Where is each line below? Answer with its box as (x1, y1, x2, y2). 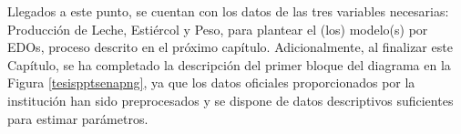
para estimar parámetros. (7, 108, 149, 128)
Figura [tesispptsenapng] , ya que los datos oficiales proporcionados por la (7, 73, 415, 92)
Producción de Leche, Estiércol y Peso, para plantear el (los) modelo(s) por (7, 19, 428, 38)
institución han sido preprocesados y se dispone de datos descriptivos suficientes (7, 90, 454, 109)
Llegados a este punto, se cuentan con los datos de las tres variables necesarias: (7, 2, 449, 20)
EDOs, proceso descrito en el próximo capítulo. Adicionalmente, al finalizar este (7, 37, 453, 57)
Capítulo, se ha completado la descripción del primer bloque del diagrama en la (7, 55, 451, 74)
